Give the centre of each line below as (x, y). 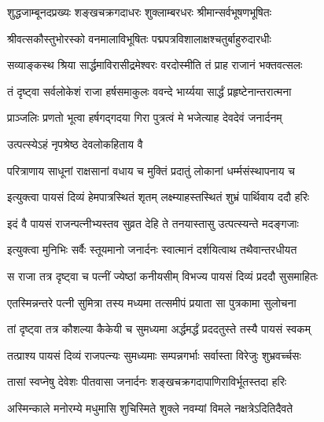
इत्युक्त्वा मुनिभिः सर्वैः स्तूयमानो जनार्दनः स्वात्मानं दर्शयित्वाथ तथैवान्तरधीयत (152, 250)
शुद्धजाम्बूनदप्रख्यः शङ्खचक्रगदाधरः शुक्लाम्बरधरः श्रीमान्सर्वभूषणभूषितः (140, 12)
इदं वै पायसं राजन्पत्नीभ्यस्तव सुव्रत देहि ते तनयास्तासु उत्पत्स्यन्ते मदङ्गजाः (153, 223)
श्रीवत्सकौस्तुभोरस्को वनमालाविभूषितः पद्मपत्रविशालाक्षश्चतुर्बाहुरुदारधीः (139, 38)
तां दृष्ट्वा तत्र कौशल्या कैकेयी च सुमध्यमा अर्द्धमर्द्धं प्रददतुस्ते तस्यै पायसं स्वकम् (159, 329)
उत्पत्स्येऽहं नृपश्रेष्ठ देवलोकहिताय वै (75, 143)
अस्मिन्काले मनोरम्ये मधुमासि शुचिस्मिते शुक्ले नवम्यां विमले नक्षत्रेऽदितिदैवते (150, 407)
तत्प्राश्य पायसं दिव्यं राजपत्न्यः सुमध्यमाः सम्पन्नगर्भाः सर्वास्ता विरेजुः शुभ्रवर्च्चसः (154, 355)
